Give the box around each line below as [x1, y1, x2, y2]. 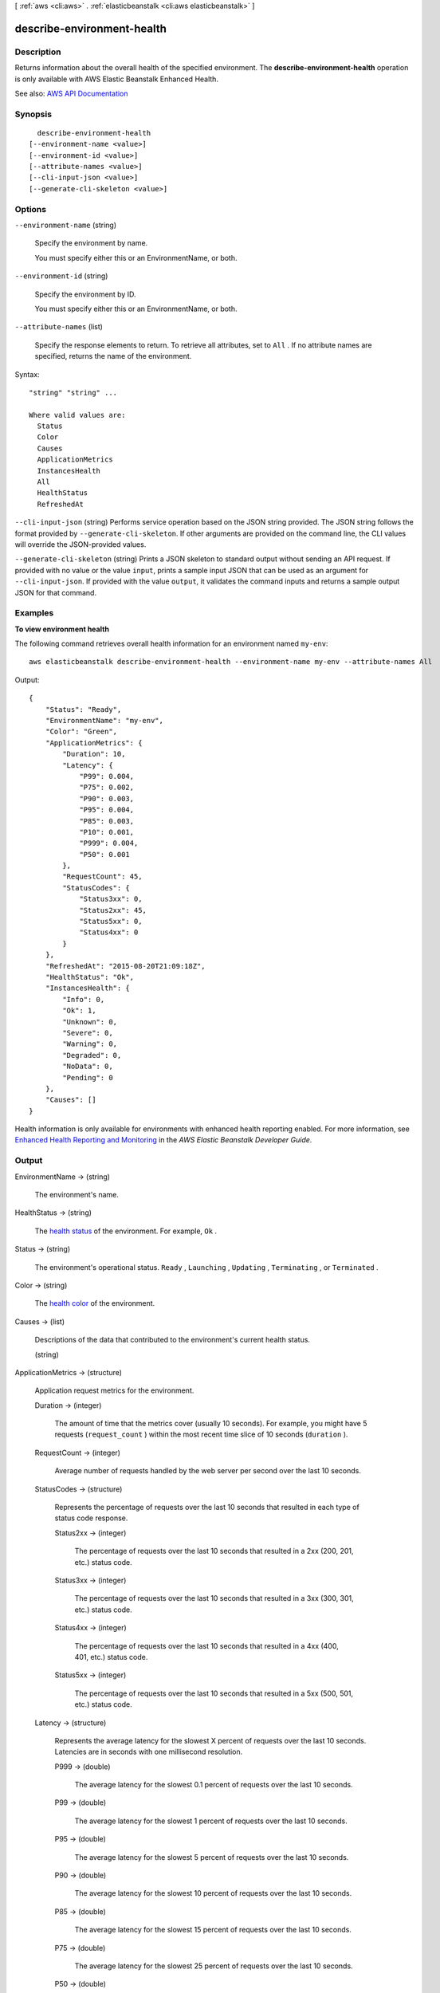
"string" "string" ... [29, 387, 118, 397]
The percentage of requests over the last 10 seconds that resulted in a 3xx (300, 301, [74, 1594, 354, 1603]
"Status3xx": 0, [79, 894, 143, 904]
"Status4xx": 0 [79, 928, 139, 937]
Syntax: [14, 369, 40, 379]
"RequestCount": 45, [62, 872, 143, 881]
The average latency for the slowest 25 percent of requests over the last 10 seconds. [74, 1961, 354, 1971]
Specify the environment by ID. [34, 289, 136, 299]
